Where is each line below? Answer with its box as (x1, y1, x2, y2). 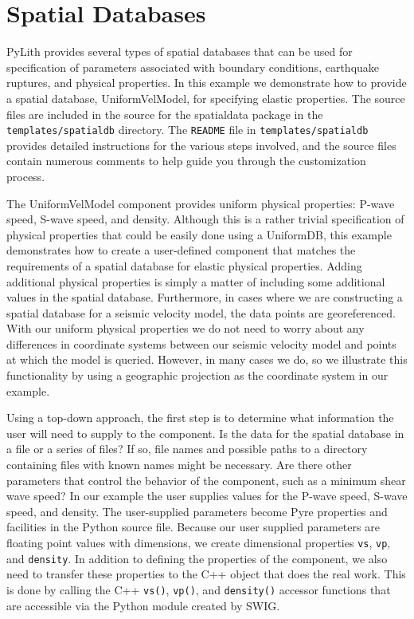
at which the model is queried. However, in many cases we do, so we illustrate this (6, 351, 408, 368)
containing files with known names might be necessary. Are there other (6, 456, 352, 473)
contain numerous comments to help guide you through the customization (6, 152, 366, 169)
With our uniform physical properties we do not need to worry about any (6, 320, 365, 337)
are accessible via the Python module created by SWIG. (6, 597, 280, 613)
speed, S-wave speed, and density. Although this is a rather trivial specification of (6, 211, 404, 227)
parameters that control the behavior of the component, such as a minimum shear (6, 471, 406, 488)
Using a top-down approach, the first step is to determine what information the (6, 409, 394, 426)
